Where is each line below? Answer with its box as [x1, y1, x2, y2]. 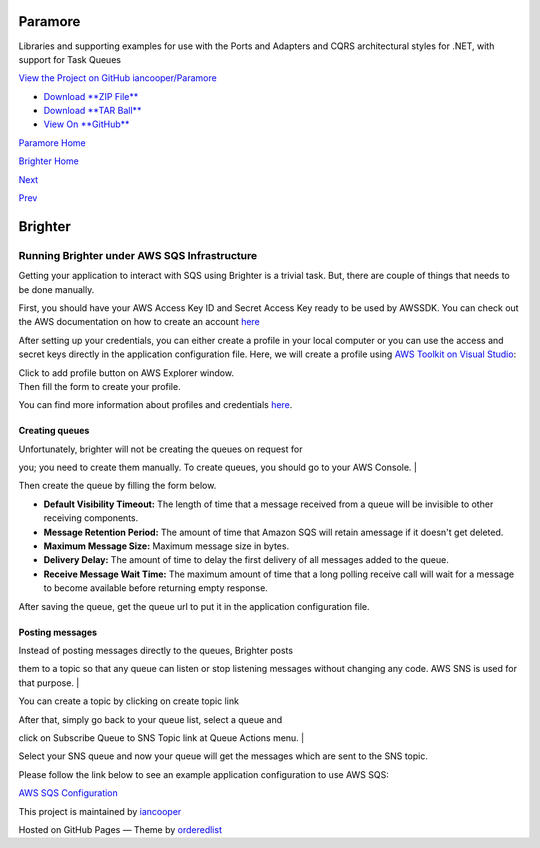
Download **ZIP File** [43, 90, 139, 102]
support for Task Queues [18, 53, 122, 65]
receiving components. [43, 512, 139, 524]
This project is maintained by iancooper [18, 805, 182, 817]
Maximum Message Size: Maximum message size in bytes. [43, 540, 290, 552]
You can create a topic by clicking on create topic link [18, 695, 240, 707]
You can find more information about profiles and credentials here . [18, 399, 293, 411]
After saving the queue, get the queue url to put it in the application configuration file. [18, 600, 370, 612]
